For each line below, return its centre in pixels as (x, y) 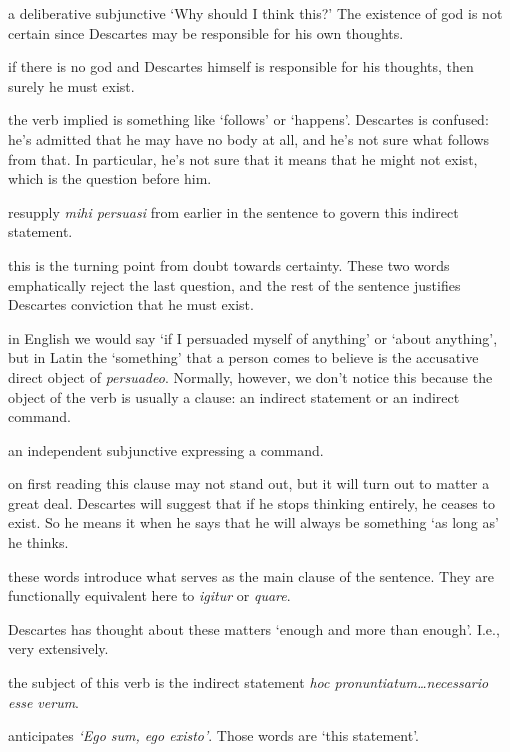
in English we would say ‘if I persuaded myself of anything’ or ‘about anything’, (253, 337)
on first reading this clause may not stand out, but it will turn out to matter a (249, 483)
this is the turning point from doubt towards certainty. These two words (229, 264)
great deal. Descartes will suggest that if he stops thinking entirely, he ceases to (251, 502)
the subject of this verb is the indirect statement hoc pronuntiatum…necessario (248, 682)
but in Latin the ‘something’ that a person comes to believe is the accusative (243, 357)
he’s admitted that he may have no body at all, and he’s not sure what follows (249, 138)
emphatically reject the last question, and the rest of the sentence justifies (234, 284)
